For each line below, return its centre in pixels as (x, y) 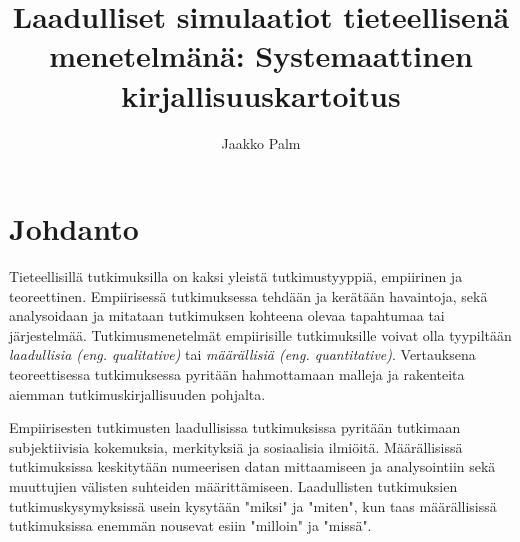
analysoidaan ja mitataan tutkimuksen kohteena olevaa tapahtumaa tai (227, 315)
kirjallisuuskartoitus (261, 94)
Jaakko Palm (261, 142)
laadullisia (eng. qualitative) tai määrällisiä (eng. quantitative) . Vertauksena (242, 354)
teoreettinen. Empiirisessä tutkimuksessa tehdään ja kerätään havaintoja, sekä (248, 295)
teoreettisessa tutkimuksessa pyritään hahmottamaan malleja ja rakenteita (237, 374)
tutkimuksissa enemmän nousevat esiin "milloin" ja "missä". (190, 525)
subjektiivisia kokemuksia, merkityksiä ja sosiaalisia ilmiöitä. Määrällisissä (236, 446)
